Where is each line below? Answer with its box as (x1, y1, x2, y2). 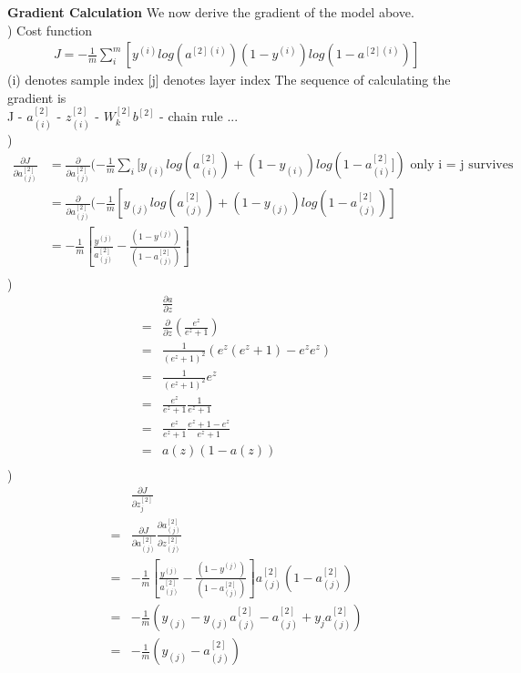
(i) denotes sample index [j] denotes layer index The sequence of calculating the (7, 70, 451, 89)
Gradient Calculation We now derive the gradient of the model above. (7, 3, 414, 21)
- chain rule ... (159, 107, 239, 126)
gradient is (7, 87, 66, 107)
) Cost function (7, 20, 93, 39)
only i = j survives (410, 158, 514, 172)
